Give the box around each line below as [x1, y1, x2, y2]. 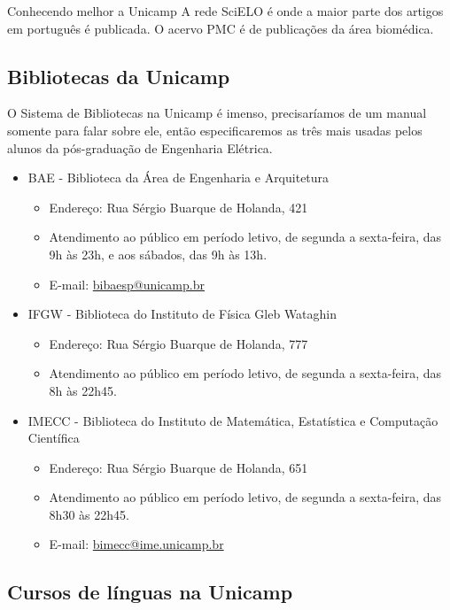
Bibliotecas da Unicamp [7, 62, 230, 89]
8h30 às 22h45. [49, 505, 129, 523]
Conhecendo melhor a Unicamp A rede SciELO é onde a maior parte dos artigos [7, 2, 444, 19]
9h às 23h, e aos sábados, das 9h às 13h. [49, 244, 268, 263]
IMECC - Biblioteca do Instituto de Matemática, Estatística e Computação [27, 411, 438, 429]
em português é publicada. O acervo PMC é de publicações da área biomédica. [7, 19, 434, 37]
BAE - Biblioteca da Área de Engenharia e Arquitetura [27, 168, 330, 187]
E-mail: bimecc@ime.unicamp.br [49, 535, 224, 553]
